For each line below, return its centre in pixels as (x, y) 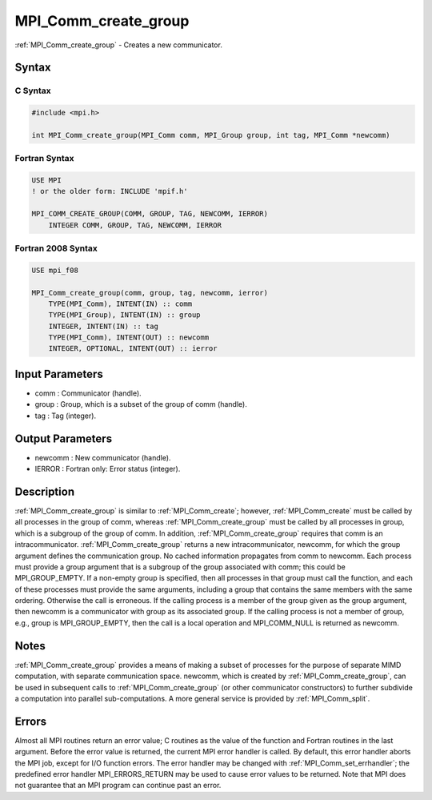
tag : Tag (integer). (65, 416)
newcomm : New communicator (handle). (103, 457)
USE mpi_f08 (55, 270)
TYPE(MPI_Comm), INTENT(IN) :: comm (120, 304)
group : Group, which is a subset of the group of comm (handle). (141, 404)
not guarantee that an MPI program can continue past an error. (118, 786)
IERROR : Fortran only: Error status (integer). (108, 469)
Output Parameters (63, 438)
